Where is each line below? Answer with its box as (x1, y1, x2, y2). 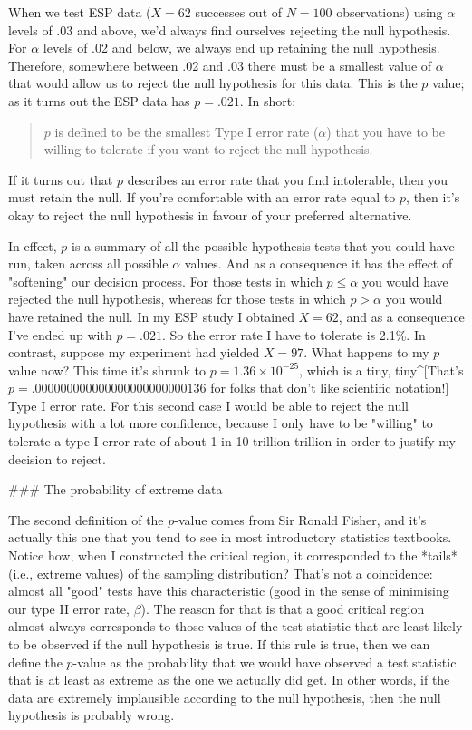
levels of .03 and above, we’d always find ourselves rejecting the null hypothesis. (8, 20, 451, 39)
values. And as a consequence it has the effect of (184, 254, 453, 273)
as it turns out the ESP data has (8, 91, 190, 110)
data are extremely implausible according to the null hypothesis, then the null (8, 687, 441, 706)
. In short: (239, 91, 296, 110)
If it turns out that (8, 170, 113, 189)
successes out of (195, 3, 283, 21)
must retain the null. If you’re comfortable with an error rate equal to (8, 188, 396, 207)
